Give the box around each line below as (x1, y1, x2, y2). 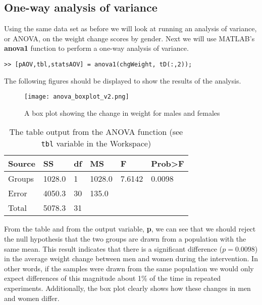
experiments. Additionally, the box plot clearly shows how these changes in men (4, 283, 251, 293)
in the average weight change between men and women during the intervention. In (4, 253, 258, 264)
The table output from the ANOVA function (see (9, 126, 183, 138)
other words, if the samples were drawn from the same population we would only (4, 263, 254, 273)
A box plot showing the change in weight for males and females (24, 107, 220, 118)
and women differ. (4, 292, 60, 303)
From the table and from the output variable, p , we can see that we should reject (4, 223, 256, 234)
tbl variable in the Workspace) (41, 137, 151, 149)
